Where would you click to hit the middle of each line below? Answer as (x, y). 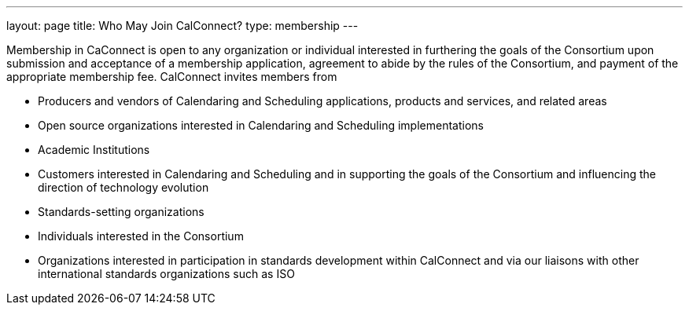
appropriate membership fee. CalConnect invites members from (172, 77)
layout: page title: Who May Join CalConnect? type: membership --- (182, 26)
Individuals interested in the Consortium (141, 236)
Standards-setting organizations (121, 212)
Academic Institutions (94, 150)
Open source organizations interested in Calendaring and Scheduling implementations (261, 125)
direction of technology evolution (123, 187)
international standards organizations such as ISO (166, 274)
